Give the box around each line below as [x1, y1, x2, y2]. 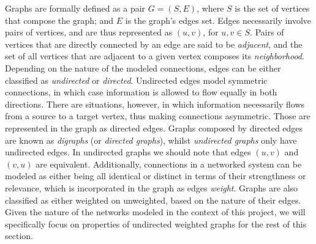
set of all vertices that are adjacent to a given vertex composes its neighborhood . [5, 50, 304, 62]
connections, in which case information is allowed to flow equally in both [5, 86, 277, 98]
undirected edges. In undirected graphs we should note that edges [5, 146, 251, 158]
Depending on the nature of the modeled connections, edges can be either [5, 61, 281, 74]
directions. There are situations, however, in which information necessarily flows [5, 97, 305, 110]
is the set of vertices [235, 2, 310, 14]
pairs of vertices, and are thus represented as [5, 26, 173, 39]
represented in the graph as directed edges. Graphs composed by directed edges [5, 121, 303, 134]
